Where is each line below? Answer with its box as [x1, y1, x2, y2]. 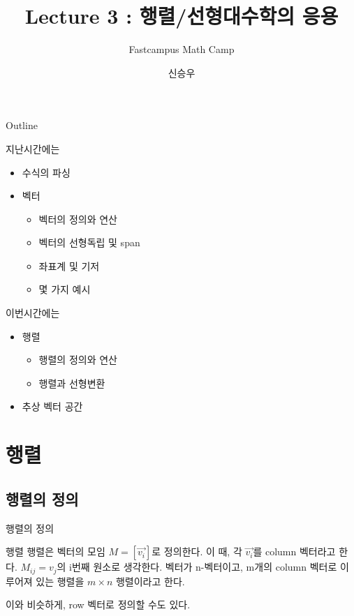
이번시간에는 [6, 306, 60, 320]
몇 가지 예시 [38, 282, 91, 296]
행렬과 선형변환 [38, 375, 105, 390]
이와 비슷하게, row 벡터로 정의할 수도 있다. [6, 597, 191, 612]
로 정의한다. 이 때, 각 [152, 544, 242, 559]
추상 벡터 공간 [22, 399, 83, 414]
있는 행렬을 [36, 573, 84, 588]
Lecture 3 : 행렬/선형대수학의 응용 [24, 1, 339, 30]
